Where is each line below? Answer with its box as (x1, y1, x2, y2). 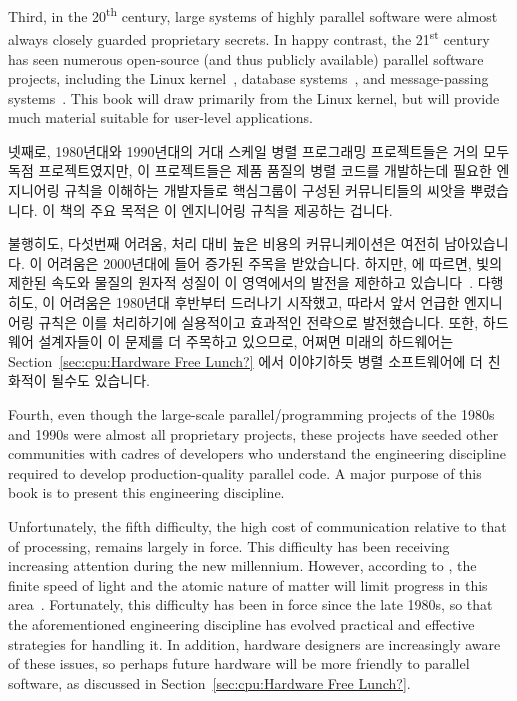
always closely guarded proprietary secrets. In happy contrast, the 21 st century (8, 26, 490, 49)
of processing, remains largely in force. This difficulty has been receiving (8, 535, 450, 556)
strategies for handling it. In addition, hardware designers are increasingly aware (8, 633, 501, 654)
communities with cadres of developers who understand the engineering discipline (8, 443, 506, 464)
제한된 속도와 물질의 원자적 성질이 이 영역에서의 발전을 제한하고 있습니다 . (8, 272, 474, 293)
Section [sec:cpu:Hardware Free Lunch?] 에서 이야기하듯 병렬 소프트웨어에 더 (8, 350, 483, 371)
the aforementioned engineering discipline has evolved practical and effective (8, 613, 475, 634)
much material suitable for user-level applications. (8, 107, 313, 128)
